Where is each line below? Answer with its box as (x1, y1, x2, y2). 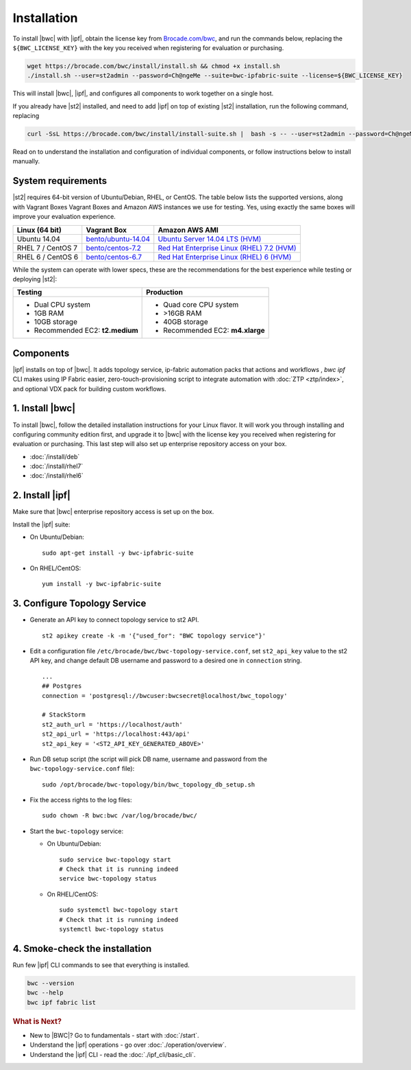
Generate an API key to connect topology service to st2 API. (29, 616, 199, 624)
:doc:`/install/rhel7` (29, 462, 84, 470)
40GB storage (163, 317, 208, 327)
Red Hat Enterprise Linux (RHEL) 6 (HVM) (158, 252, 292, 261)
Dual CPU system (34, 300, 90, 310)
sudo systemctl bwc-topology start (59, 906, 179, 914)
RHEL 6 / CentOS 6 (16, 252, 79, 261)
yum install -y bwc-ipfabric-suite (42, 580, 162, 588)
